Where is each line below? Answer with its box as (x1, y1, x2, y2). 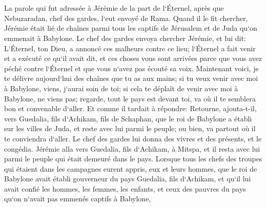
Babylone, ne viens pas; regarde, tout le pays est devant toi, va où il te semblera (4, 93, 256, 103)
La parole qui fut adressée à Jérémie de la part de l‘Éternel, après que (4, 3, 224, 13)
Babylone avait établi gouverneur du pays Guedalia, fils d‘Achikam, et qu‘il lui (4, 173, 251, 184)
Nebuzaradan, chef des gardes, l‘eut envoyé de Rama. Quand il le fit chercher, (4, 12, 248, 23)
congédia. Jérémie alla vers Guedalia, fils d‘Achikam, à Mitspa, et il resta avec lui (4, 143, 260, 154)
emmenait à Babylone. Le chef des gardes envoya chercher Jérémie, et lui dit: (4, 32, 246, 43)
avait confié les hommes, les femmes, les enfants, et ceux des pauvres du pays (4, 183, 246, 194)
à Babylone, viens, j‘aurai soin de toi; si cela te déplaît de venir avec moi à (4, 82, 238, 93)
